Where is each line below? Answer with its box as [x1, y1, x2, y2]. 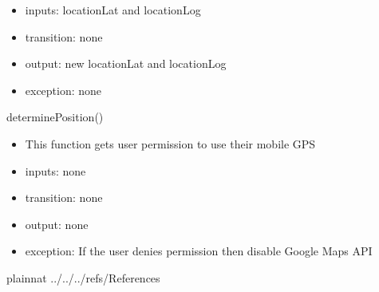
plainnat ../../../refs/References [6, 269, 160, 286]
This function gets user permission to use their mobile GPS [25, 135, 316, 152]
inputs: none [25, 162, 86, 179]
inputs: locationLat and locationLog [25, 2, 201, 18]
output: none [25, 215, 89, 232]
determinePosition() [6, 109, 104, 125]
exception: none [25, 81, 102, 98]
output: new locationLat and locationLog [25, 55, 227, 72]
